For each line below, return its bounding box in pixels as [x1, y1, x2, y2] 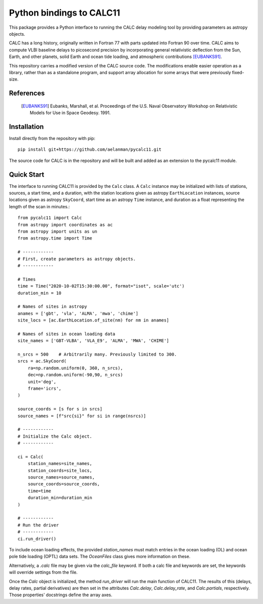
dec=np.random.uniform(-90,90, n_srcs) [27, 372, 123, 378]
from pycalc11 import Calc [18, 215, 82, 221]
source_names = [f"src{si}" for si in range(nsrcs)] [18, 413, 146, 419]
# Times [18, 276, 36, 282]
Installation [9, 122, 44, 131]
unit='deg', [27, 379, 56, 384]
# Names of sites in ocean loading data [18, 331, 115, 337]
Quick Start [9, 170, 44, 179]
